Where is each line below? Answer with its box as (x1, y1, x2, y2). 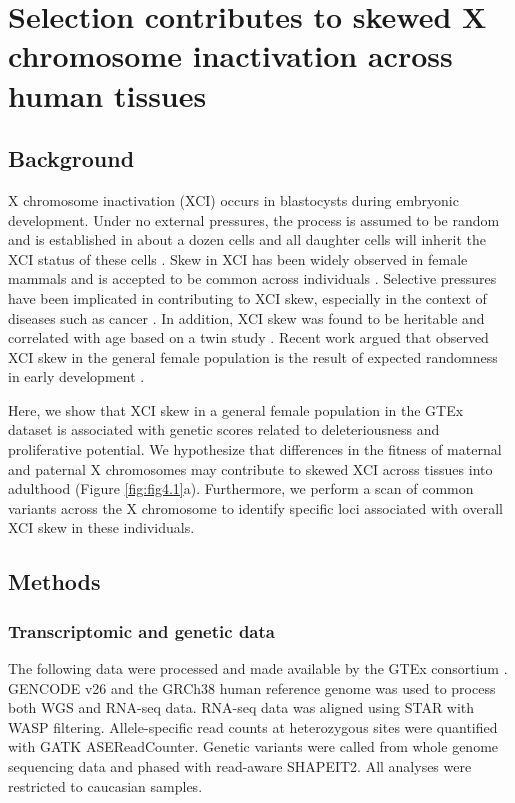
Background (8, 143, 135, 174)
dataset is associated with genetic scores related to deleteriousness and (8, 419, 440, 440)
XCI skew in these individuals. (8, 517, 195, 538)
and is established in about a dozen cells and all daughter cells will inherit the (8, 229, 487, 250)
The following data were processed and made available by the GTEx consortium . (8, 658, 508, 679)
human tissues (8, 74, 207, 115)
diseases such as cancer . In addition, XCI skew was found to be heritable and (8, 307, 485, 328)
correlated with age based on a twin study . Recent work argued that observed (8, 327, 489, 348)
